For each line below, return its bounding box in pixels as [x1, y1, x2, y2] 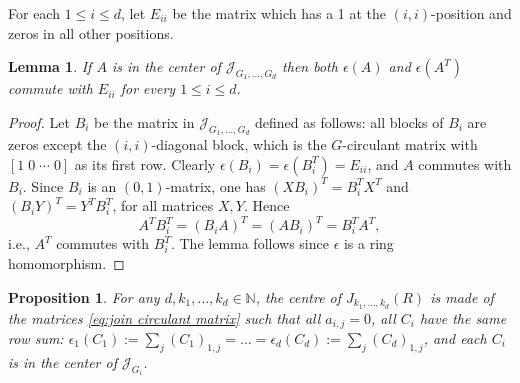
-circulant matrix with [342, 134, 478, 155]
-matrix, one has [165, 175, 266, 196]
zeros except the [8, 134, 107, 155]
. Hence [243, 195, 290, 216]
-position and [431, 3, 512, 23]
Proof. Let [8, 111, 70, 132]
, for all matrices [112, 195, 214, 216]
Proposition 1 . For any [8, 286, 160, 307]
